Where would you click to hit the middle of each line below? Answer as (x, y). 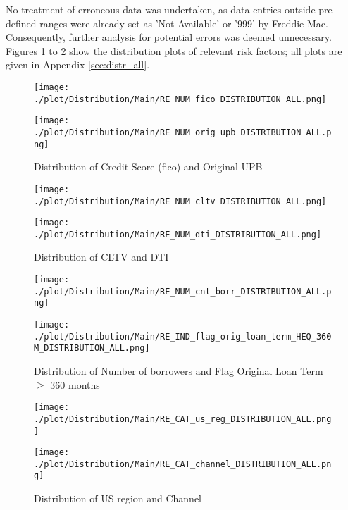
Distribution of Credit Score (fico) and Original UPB (148, 167)
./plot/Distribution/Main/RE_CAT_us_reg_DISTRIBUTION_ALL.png (183, 419)
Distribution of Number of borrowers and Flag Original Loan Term (179, 371)
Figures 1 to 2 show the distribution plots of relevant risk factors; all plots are (174, 50)
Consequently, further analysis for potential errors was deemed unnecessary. (169, 37)
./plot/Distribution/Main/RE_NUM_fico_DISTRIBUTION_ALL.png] (180, 99)
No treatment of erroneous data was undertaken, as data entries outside (161, 9)
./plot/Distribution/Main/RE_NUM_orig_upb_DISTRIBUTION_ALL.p (183, 132)
